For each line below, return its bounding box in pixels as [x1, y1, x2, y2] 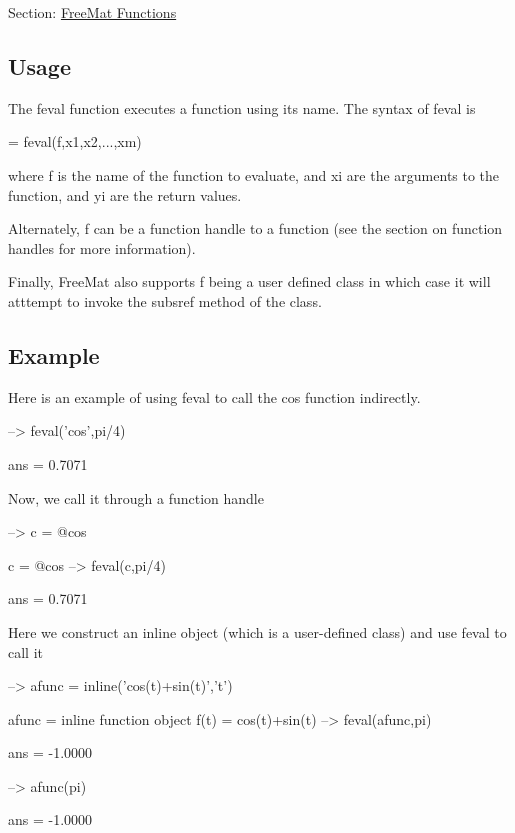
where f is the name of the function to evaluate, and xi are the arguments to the [8, 164, 500, 185]
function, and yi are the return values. [8, 184, 242, 205]
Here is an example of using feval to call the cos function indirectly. [8, 386, 421, 407]
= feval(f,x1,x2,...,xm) [8, 131, 142, 152]
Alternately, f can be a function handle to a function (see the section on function [8, 218, 503, 239]
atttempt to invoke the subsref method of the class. [8, 290, 322, 311]
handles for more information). [8, 237, 196, 258]
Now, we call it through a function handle [8, 487, 264, 508]
